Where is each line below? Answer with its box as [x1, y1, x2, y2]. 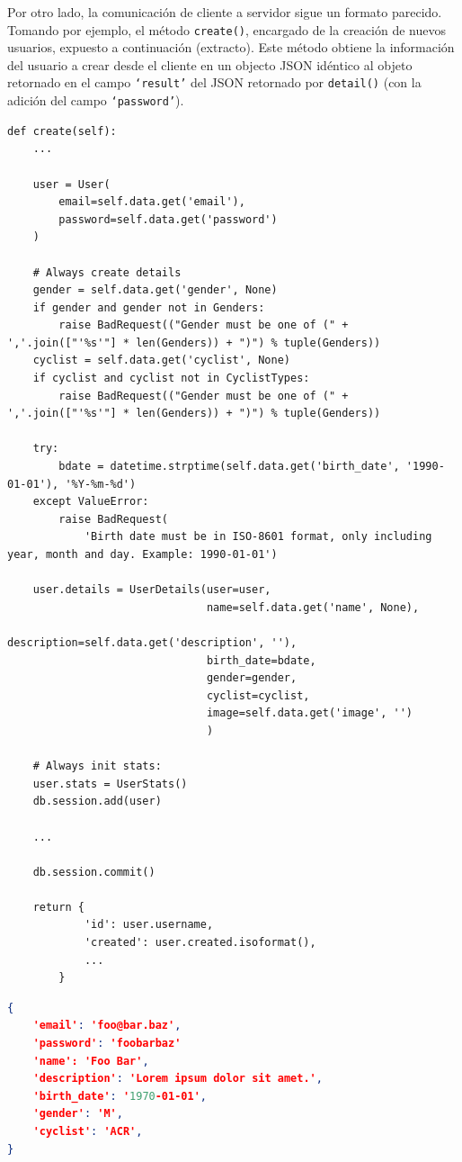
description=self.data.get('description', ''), [7, 635, 298, 649]
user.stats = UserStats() [32, 777, 188, 790]
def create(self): [7, 124, 117, 138]
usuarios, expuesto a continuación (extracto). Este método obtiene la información [7, 38, 455, 57]
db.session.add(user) [32, 795, 162, 808]
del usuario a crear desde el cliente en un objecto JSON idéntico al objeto [7, 55, 413, 74]
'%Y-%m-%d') [65, 477, 137, 491]
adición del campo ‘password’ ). [7, 91, 184, 110]
